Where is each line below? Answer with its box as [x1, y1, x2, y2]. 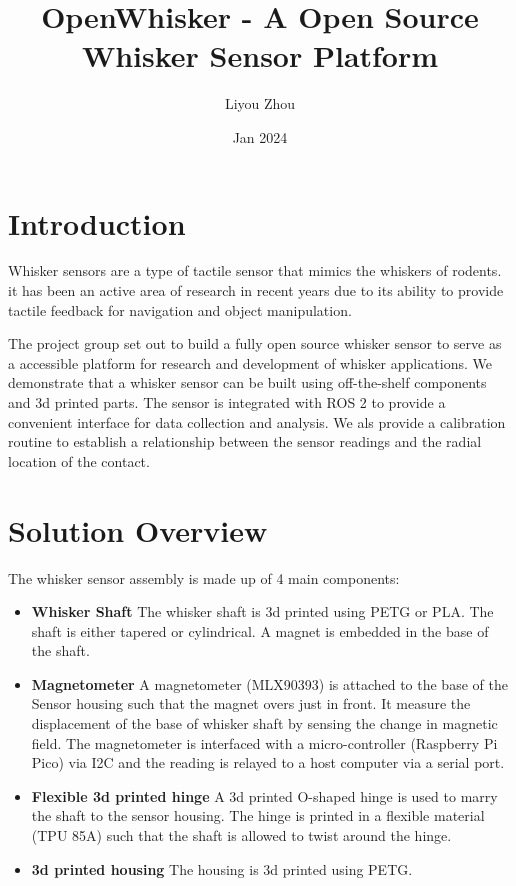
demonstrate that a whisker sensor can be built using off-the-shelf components [8, 372, 487, 393]
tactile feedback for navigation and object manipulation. [8, 299, 352, 320]
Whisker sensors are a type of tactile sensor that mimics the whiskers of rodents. [8, 260, 502, 281]
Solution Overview [8, 509, 268, 550]
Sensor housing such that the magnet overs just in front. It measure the [31, 693, 471, 714]
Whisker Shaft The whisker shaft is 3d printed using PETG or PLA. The [31, 601, 494, 622]
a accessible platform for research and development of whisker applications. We [8, 352, 492, 373]
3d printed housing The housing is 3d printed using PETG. [31, 858, 413, 879]
